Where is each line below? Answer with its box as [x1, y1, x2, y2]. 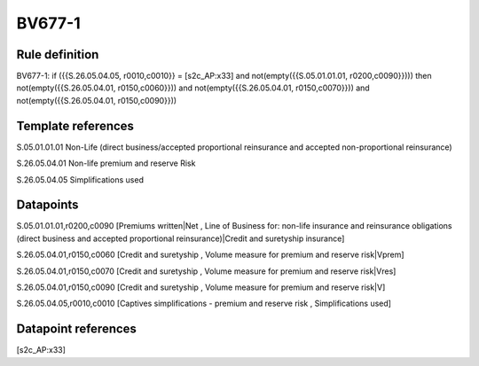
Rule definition [16, 47, 99, 62]
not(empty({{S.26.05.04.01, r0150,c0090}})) [16, 95, 177, 105]
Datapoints [16, 198, 79, 213]
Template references [16, 118, 135, 133]
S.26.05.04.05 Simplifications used [16, 174, 144, 185]
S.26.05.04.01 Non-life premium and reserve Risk [16, 158, 196, 168]
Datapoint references [16, 322, 137, 337]
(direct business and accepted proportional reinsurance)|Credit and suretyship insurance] [16, 233, 345, 244]
